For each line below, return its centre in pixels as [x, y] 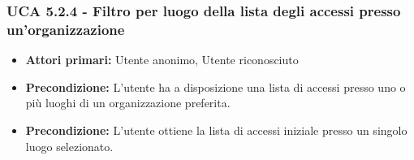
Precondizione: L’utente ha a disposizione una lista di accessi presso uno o [216, 86]
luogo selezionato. [69, 146]
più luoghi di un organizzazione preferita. [128, 103]
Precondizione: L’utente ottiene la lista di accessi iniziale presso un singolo [216, 130]
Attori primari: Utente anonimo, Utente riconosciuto [162, 60]
